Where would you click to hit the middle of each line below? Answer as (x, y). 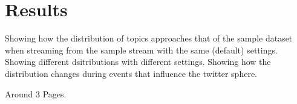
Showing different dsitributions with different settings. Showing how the (138, 62)
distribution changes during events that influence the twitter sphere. (131, 73)
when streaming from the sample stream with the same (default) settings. (141, 50)
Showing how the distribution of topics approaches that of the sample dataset (149, 38)
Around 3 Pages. (36, 93)
